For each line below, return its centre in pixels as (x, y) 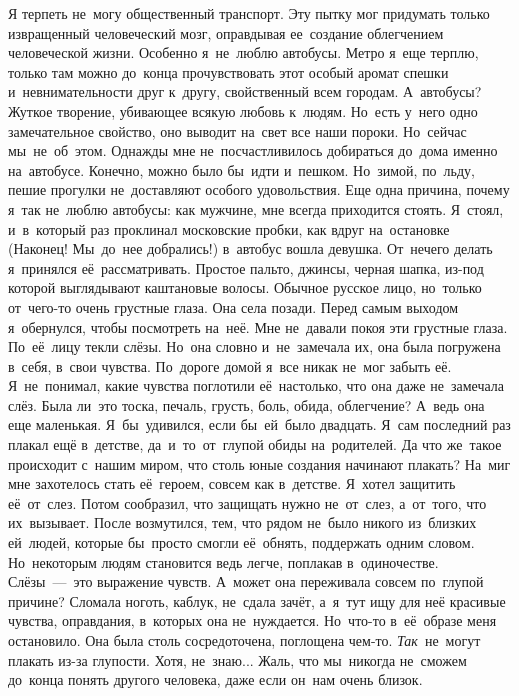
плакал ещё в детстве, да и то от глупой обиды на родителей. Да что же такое (255, 444)
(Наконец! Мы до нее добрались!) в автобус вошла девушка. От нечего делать (250, 248)
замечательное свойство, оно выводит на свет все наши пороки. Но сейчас (237, 130)
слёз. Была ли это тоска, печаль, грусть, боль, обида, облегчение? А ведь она (246, 404)
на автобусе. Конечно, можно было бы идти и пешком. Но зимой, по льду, (242, 169)
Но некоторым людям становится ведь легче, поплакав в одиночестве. (223, 561)
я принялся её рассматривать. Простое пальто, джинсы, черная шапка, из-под (246, 267)
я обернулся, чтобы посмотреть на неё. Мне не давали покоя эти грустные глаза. (258, 326)
